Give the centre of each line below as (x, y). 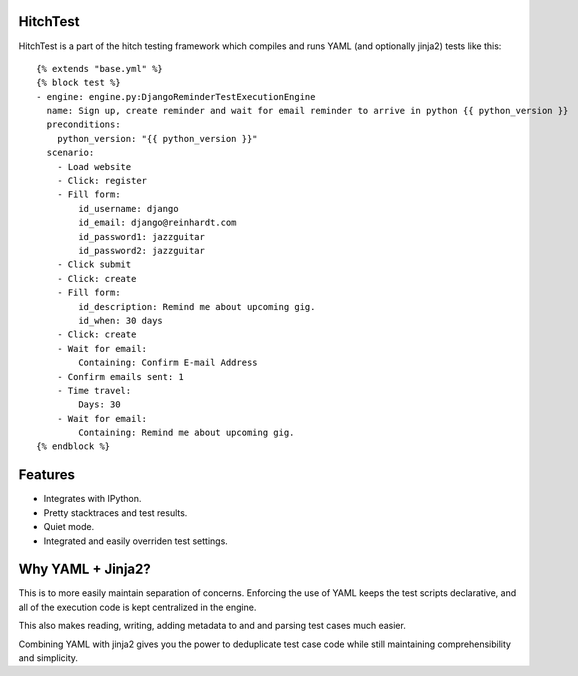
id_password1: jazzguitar (141, 236)
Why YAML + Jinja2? (85, 569)
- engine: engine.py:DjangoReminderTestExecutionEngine (176, 96)
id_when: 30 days (121, 320)
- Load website (94, 166)
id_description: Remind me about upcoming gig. (197, 306)
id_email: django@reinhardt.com (157, 223)
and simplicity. (48, 658)
